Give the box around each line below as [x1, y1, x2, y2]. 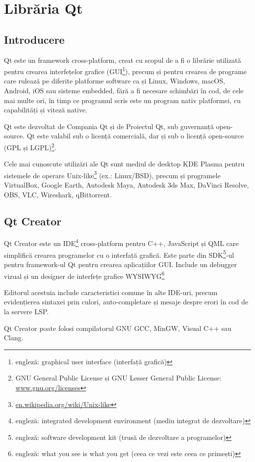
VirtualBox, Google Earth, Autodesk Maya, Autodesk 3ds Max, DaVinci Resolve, [4, 180, 249, 190]
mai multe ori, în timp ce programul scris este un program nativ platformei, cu [4, 95, 241, 105]
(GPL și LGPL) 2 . [4, 140, 56, 152]
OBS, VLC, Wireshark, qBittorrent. [4, 189, 112, 199]
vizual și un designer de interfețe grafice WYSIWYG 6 [4, 269, 165, 281]
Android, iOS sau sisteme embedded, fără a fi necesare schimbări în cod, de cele [4, 85, 244, 96]
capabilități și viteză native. [4, 105, 88, 115]
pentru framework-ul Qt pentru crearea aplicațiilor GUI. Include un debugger [4, 259, 237, 269]
